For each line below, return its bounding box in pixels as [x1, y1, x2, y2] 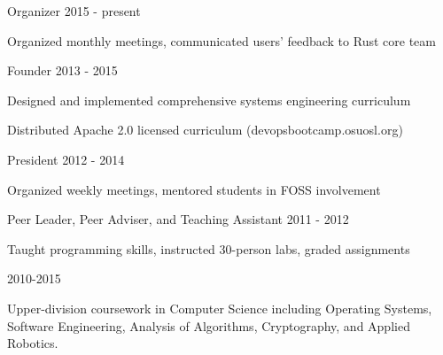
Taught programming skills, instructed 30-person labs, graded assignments [7, 239, 410, 258]
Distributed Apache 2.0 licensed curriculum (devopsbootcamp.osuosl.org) [7, 120, 403, 139]
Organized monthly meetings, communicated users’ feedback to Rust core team [7, 31, 436, 50]
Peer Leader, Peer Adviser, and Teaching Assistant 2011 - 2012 [7, 210, 349, 228]
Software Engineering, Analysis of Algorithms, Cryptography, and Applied [7, 316, 410, 335]
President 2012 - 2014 [7, 150, 125, 168]
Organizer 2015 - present [7, 2, 141, 19]
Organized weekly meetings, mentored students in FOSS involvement [7, 180, 381, 198]
